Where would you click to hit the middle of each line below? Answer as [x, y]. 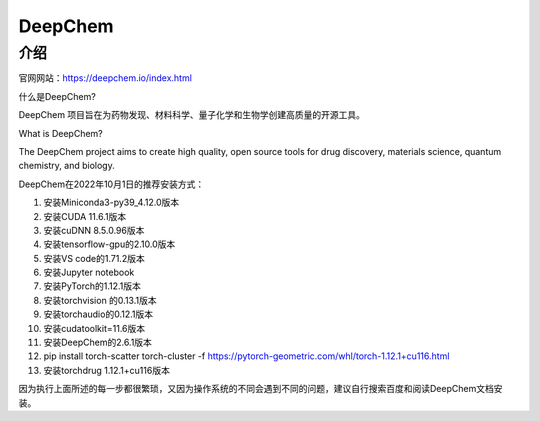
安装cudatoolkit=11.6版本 [94, 328]
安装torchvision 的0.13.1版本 [100, 300]
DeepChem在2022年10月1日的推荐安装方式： [111, 184]
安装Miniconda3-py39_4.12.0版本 [111, 202]
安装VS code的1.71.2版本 [94, 258]
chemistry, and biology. [66, 166]
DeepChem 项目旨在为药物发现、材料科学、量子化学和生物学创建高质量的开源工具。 [191, 115]
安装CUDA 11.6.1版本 [85, 216]
